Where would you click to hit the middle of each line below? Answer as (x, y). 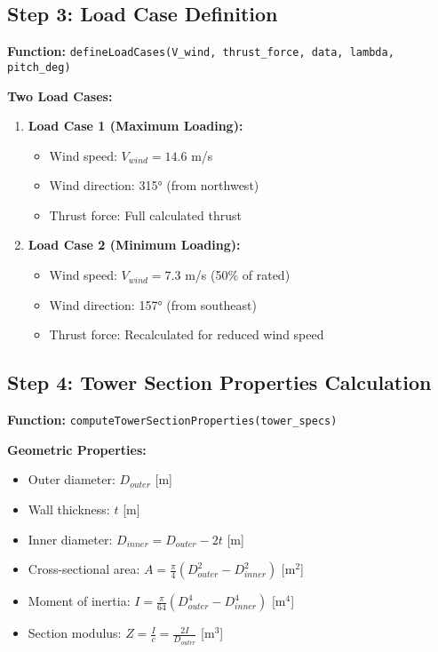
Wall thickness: (69, 509)
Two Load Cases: (60, 95)
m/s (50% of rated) (238, 275)
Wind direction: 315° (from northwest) (154, 185)
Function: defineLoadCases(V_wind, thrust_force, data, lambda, (201, 51)
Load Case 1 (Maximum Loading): (135, 126)
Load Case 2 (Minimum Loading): (134, 245)
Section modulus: (75, 633)
